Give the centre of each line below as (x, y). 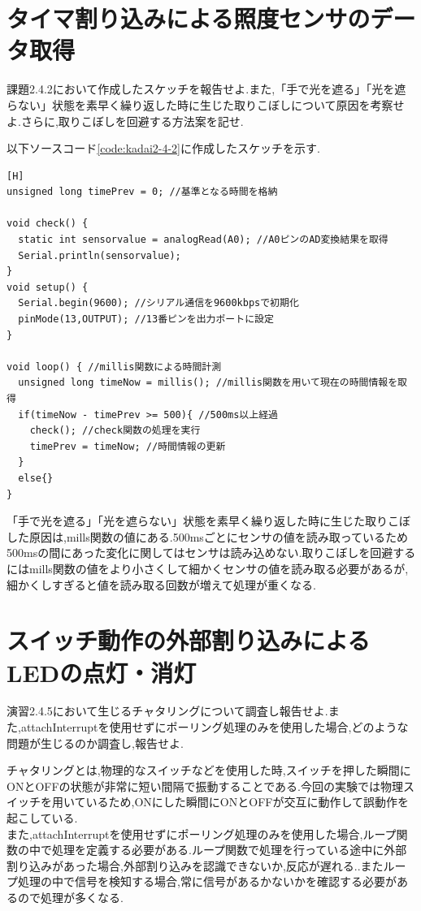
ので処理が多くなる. (70, 897)
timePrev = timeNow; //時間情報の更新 (128, 446)
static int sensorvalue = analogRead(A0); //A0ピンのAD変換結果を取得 (203, 240)
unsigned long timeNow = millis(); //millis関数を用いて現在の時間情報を (208, 383)
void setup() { (48, 287)
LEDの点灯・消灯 (102, 672)
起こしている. (42, 818)
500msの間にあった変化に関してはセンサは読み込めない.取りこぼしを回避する (211, 553)
